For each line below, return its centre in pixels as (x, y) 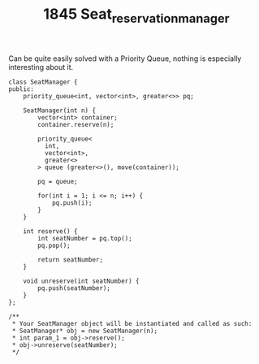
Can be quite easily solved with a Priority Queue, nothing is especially (125, 58)
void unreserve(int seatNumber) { (81, 281)
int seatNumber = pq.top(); (85, 238)
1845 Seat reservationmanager (136, 15)
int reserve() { (51, 231)
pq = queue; (58, 181)
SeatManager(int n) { (59, 110)
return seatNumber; (71, 260)
